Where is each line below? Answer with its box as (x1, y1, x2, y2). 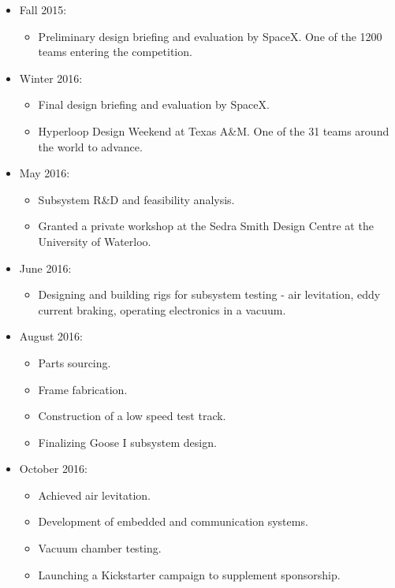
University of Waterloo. (38, 233, 151, 249)
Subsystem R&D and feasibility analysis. (38, 191, 235, 207)
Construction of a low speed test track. (38, 408, 226, 424)
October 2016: (19, 460, 88, 477)
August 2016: (19, 328, 83, 344)
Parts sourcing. (38, 354, 111, 370)
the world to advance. (38, 138, 143, 154)
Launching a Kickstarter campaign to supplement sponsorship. (38, 566, 341, 582)
